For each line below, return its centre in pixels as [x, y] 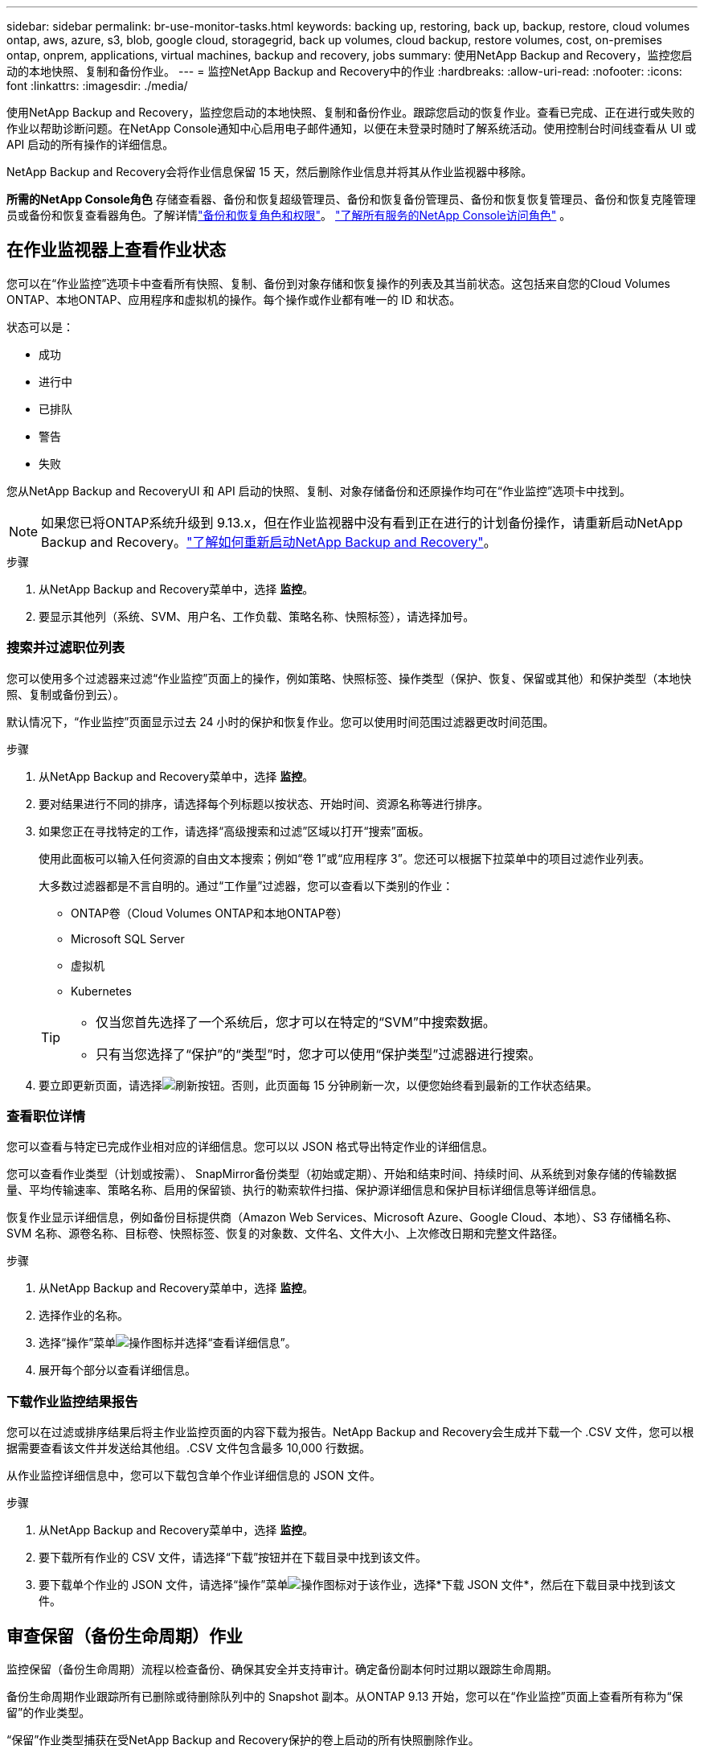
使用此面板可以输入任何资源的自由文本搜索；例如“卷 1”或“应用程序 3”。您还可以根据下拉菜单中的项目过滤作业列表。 [344, 858]
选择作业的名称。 [84, 1316]
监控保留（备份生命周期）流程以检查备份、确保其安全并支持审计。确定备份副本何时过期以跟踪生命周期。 [282, 1669]
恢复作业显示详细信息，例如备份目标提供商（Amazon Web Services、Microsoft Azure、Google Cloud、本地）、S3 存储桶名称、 [342, 1217]
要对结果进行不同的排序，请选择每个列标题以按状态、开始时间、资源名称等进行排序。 [264, 803]
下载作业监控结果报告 [72, 1401]
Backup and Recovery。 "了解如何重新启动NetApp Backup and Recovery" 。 [269, 542]
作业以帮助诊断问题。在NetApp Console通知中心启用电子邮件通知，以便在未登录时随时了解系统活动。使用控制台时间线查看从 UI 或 [352, 128]
